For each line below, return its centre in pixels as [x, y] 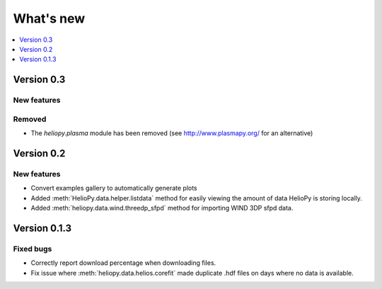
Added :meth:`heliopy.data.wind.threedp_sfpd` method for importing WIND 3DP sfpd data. [162, 208]
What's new [49, 18]
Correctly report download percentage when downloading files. [123, 263]
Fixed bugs [33, 249]
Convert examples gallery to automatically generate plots [114, 188]
